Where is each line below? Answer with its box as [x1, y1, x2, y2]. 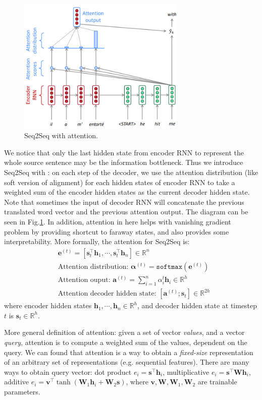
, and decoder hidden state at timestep [137, 300, 257, 311]
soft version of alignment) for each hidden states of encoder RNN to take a [4, 177, 235, 187]
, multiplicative [163, 366, 209, 377]
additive [4, 376, 29, 387]
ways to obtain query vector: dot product [4, 366, 132, 377]
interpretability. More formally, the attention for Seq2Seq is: [4, 236, 190, 247]
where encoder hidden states [4, 300, 92, 311]
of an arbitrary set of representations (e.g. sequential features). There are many [4, 357, 249, 367]
